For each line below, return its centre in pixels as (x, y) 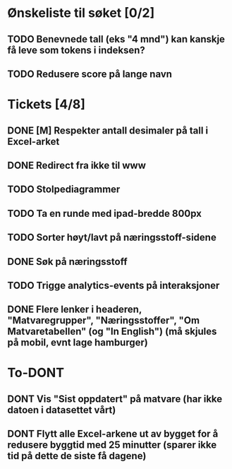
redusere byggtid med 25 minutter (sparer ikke (112, 445)
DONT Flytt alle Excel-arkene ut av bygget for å (113, 434)
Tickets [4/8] (47, 105)
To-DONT (36, 373)
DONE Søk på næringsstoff (68, 262)
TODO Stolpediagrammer (64, 190)
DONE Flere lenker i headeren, (75, 310)
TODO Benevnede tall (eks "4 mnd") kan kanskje (116, 39)
